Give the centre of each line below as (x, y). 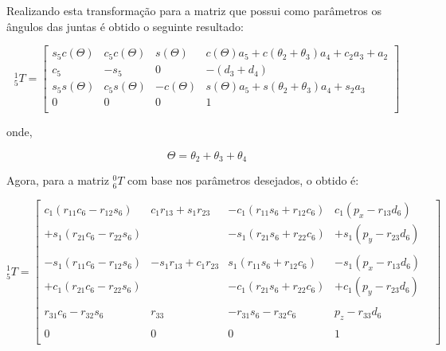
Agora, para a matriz (58, 180)
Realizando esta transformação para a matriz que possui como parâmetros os (194, 10)
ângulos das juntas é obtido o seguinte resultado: (125, 26)
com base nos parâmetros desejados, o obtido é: (243, 180)
